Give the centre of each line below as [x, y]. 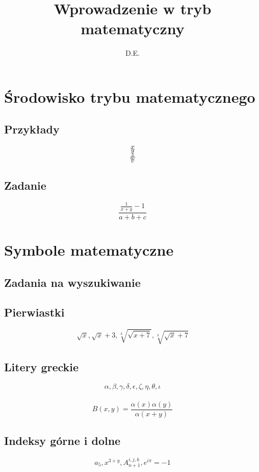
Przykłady [32, 129]
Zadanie [25, 185]
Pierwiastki [34, 312]
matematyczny [133, 28]
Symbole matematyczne [89, 250]
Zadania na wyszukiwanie [72, 282]
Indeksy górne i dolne [62, 441]
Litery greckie [42, 367]
